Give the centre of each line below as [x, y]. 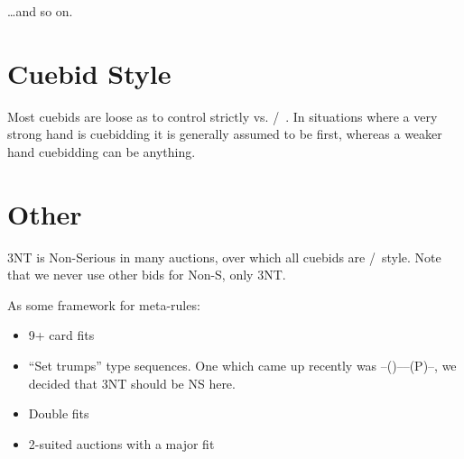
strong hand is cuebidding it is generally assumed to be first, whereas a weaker [225, 134]
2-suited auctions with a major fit [121, 443]
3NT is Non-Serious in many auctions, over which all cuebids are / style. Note [224, 257]
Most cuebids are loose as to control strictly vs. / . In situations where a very [223, 116]
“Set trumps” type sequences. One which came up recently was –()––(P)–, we [242, 365]
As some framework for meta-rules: [104, 304]
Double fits [59, 413]
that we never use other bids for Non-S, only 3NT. [147, 275]
